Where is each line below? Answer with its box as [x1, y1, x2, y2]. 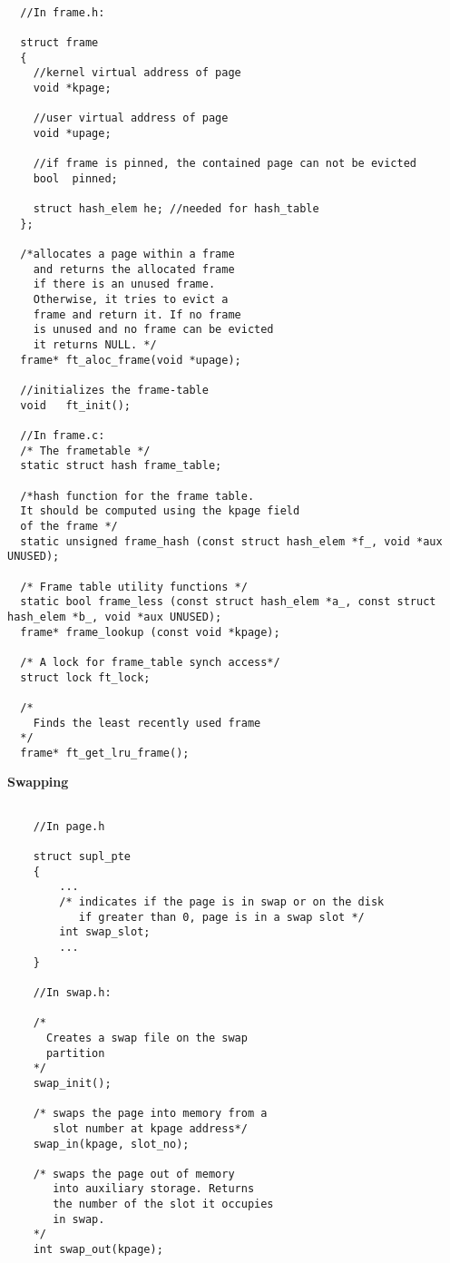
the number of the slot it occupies [53, 1198, 274, 1211]
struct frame [20, 35, 99, 49]
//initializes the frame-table [20, 384, 209, 397]
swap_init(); [33, 1076, 112, 1090]
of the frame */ [20, 519, 118, 533]
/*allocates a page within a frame [20, 248, 235, 261]
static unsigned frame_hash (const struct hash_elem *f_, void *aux [20, 534, 443, 548]
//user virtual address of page [33, 112, 229, 125]
